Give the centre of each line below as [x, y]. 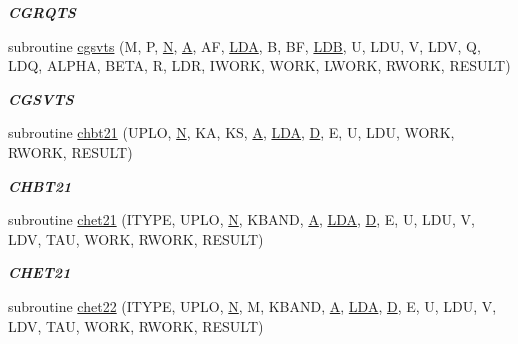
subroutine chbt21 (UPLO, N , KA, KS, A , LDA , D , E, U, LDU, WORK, [231, 132]
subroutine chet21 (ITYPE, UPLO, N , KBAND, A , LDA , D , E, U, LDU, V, [241, 219]
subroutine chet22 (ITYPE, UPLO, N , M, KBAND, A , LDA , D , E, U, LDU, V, [252, 305]
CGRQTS [42, 12]
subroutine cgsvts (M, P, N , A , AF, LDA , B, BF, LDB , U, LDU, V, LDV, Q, [244, 45]
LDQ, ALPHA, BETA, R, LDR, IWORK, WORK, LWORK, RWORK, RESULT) [259, 65]
